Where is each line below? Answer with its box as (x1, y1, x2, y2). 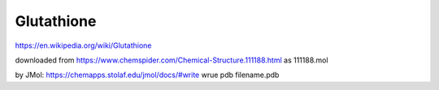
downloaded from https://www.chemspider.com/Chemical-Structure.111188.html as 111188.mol (15, 55, 328, 65)
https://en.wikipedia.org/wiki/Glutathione (15, 41, 152, 50)
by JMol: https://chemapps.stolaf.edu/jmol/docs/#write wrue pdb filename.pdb (15, 70, 280, 80)
